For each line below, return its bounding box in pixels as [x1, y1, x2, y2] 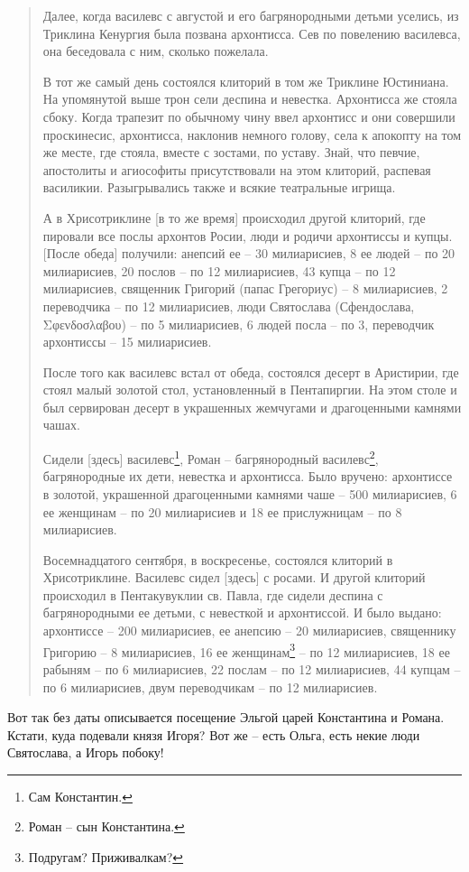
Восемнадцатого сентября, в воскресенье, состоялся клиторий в [42, 550, 393, 569]
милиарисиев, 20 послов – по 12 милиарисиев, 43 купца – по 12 [42, 261, 396, 280]
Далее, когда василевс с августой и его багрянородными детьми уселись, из [42, 6, 459, 24]
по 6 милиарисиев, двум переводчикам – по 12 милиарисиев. [42, 677, 378, 696]
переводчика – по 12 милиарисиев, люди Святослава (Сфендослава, [42, 296, 415, 315]
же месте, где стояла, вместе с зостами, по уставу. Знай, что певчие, [42, 143, 420, 162]
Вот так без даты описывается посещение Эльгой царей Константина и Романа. [7, 708, 445, 727]
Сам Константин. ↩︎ [28, 786, 133, 805]
